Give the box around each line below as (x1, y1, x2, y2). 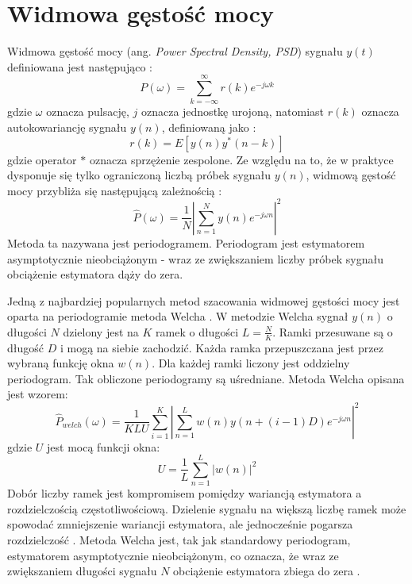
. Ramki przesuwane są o (272, 323, 393, 340)
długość (7, 339, 44, 355)
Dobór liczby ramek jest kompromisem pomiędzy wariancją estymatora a (7, 485, 362, 501)
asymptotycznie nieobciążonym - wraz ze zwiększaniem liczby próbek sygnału (7, 250, 383, 267)
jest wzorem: (7, 386, 68, 402)
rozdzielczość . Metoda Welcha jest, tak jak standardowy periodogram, (7, 532, 351, 548)
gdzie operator (7, 151, 77, 167)
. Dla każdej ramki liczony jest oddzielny (152, 355, 350, 371)
